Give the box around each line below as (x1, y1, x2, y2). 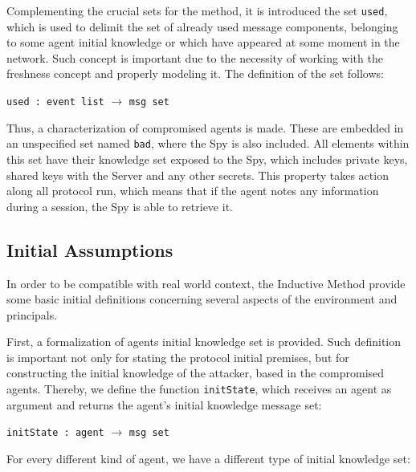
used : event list (6, 96, 104, 108)
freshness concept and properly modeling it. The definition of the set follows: (6, 65, 384, 82)
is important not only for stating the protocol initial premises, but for (6, 348, 349, 365)
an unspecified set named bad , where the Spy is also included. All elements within (6, 135, 410, 152)
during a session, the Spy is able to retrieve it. (6, 197, 233, 214)
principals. (6, 306, 58, 323)
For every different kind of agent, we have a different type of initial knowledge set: (6, 450, 410, 466)
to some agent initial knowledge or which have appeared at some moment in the (6, 34, 400, 51)
